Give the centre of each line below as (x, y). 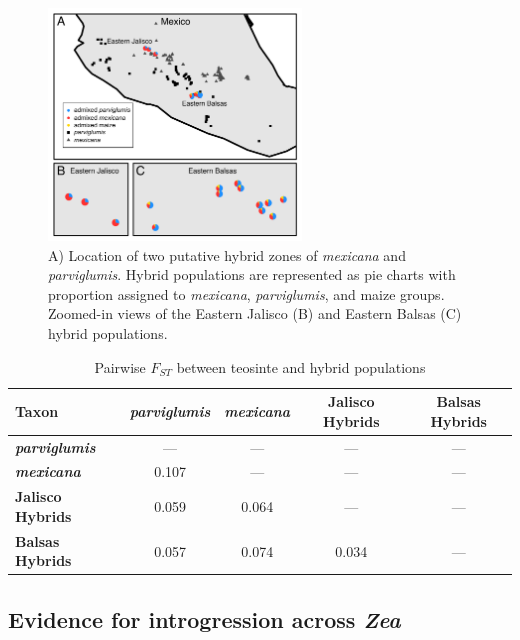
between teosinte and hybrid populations (301, 366)
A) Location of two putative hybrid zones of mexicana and (227, 254)
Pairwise (120, 366)
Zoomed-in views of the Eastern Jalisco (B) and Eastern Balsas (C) (255, 313)
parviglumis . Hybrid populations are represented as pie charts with (252, 274)
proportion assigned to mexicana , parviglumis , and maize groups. (246, 293)
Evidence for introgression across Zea (204, 618)
